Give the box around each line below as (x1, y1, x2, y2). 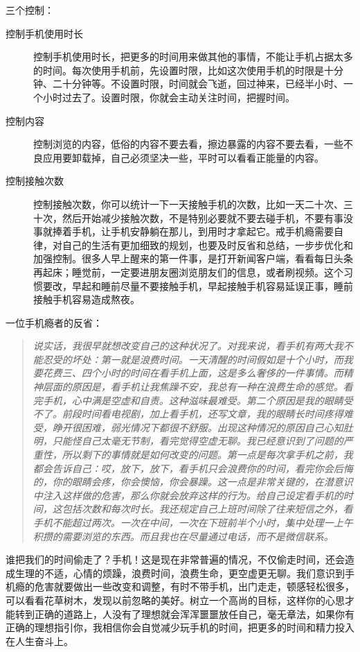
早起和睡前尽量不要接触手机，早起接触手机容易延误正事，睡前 (71, 278, 353, 293)
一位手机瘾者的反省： (6, 315, 102, 329)
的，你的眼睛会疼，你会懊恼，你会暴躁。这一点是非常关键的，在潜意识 (33, 474, 353, 489)
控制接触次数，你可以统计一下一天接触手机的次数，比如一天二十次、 (33, 196, 343, 211)
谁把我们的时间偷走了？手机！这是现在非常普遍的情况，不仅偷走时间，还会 (6, 552, 345, 567)
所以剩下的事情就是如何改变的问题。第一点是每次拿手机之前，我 (62, 447, 353, 462)
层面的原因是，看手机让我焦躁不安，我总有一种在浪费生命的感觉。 (42, 379, 343, 394)
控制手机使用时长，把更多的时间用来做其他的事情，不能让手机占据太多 (33, 49, 353, 64)
